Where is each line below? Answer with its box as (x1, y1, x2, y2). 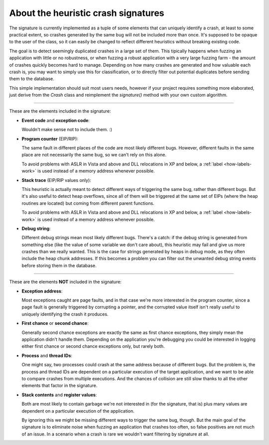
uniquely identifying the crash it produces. (21, 311, 109, 317)
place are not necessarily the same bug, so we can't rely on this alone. (21, 152, 167, 158)
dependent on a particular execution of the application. (21, 408, 134, 414)
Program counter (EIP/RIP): (21, 136, 78, 142)
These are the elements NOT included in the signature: (9, 279, 122, 285)
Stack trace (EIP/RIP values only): (21, 177, 92, 183)
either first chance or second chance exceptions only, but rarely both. (21, 343, 165, 349)
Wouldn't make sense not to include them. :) (21, 127, 112, 133)
